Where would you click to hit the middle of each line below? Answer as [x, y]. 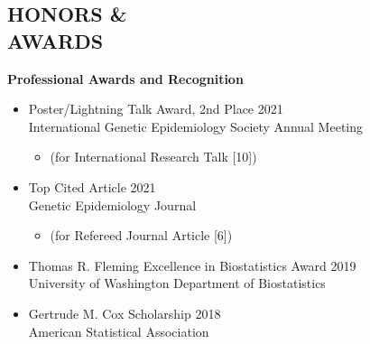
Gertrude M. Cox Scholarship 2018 [125, 313]
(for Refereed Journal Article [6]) [141, 235]
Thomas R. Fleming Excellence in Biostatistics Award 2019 [192, 265]
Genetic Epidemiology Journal [112, 205]
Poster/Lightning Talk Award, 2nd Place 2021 [156, 109]
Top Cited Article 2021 [92, 186]
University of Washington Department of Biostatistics [177, 283]
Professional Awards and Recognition [125, 78]
